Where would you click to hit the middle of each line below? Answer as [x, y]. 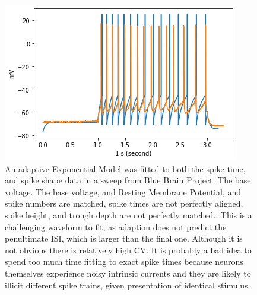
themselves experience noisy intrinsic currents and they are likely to [128, 273]
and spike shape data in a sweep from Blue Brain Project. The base [128, 180]
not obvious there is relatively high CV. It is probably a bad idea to [128, 250]
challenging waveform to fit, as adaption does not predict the [116, 226]
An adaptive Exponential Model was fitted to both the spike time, [125, 168]
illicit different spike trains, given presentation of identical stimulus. [128, 285]
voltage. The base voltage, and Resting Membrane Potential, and [123, 191]
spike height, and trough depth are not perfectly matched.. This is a [128, 215]
